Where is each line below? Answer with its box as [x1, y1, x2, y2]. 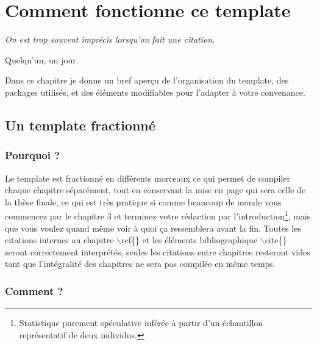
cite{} [265, 233, 287, 246]
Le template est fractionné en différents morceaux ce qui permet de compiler [5, 171, 290, 184]
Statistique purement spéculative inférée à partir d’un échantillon [19, 316, 263, 329]
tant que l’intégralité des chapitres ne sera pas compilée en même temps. [5, 257, 276, 270]
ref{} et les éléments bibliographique [121, 233, 258, 246]
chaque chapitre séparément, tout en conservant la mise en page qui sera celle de [5, 183, 306, 196]
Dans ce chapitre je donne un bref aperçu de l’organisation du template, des [5, 74, 289, 87]
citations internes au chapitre [5, 233, 114, 246]
